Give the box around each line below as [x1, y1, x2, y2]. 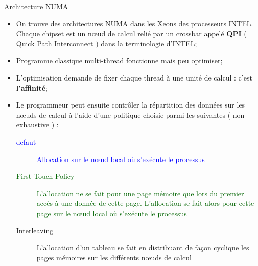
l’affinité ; [16, 82, 48, 93]
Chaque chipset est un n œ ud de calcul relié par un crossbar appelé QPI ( [16, 28, 247, 39]
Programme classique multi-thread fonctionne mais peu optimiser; [16, 55, 223, 66]
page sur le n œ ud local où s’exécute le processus [36, 207, 187, 218]
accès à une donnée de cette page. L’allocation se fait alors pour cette [36, 198, 254, 208]
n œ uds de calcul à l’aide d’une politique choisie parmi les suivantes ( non [16, 109, 245, 120]
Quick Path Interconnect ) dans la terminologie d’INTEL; [16, 38, 197, 48]
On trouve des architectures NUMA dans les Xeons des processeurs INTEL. [16, 18, 253, 29]
